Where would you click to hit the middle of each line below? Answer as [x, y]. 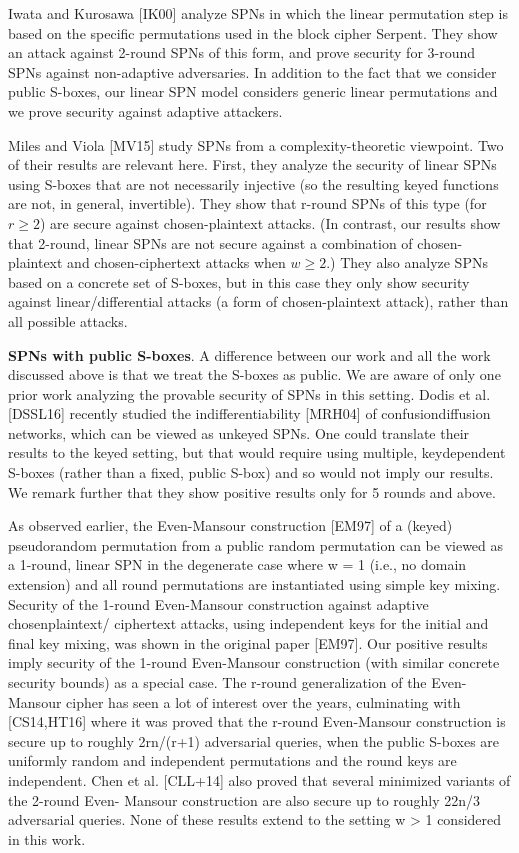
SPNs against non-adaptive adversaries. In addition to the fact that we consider [252, 71]
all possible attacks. [68, 320]
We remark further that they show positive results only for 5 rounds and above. [252, 491]
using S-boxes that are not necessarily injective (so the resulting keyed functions [253, 183]
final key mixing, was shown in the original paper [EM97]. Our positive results [248, 642]
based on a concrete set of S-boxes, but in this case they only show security [239, 281]
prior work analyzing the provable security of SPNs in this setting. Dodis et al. [249, 393]
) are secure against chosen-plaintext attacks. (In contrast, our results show [270, 222]
